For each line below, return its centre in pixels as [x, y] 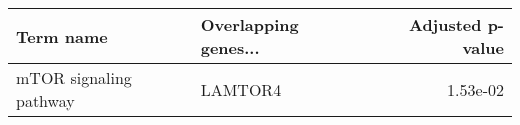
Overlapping [249, 24]
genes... [230, 47]
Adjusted [445, 24]
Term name [62, 36]
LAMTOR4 [241, 89]
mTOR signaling [74, 77]
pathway [45, 100]
